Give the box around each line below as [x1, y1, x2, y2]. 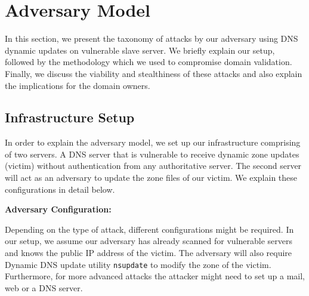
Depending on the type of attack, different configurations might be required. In [5, 223, 294, 235]
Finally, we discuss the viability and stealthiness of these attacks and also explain [5, 67, 302, 79]
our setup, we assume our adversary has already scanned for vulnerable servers [5, 235, 293, 247]
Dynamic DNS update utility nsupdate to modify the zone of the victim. [5, 258, 271, 270]
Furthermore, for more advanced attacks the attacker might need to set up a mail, [5, 270, 305, 282]
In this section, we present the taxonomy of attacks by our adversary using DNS [5, 32, 298, 45]
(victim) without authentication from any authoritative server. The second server [5, 159, 302, 172]
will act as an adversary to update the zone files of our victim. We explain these [5, 171, 298, 184]
